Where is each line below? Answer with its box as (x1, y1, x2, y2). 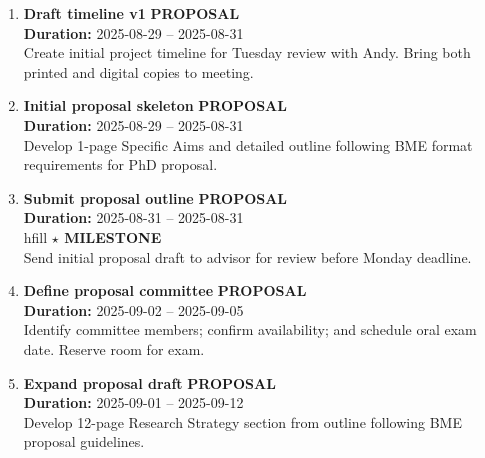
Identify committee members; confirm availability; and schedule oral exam (23, 319, 477, 340)
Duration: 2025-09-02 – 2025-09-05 (23, 299, 244, 320)
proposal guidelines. (23, 431, 145, 452)
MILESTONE (64, 226, 162, 247)
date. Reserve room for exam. (23, 338, 205, 359)
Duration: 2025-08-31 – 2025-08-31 (23, 207, 244, 228)
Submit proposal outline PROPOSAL (23, 187, 288, 208)
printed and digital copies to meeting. (23, 61, 254, 82)
